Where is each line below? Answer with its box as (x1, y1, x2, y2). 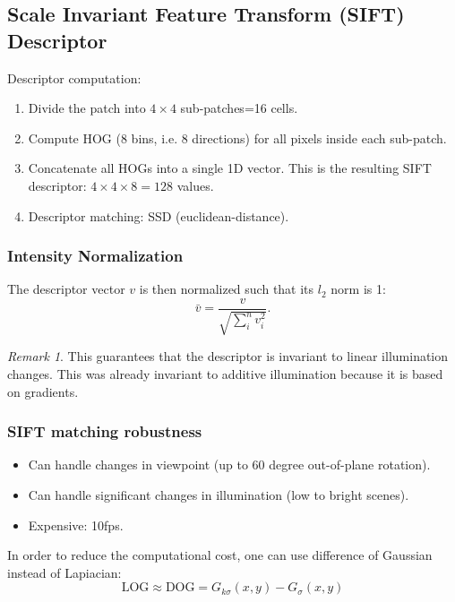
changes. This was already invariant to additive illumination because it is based (7, 365, 443, 383)
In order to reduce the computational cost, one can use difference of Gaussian (7, 546, 433, 564)
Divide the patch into (28, 99, 146, 117)
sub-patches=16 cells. (180, 99, 298, 117)
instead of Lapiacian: (7, 563, 122, 581)
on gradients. (7, 382, 79, 400)
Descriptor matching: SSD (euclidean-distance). (28, 206, 289, 225)
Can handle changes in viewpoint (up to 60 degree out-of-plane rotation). (28, 455, 431, 474)
